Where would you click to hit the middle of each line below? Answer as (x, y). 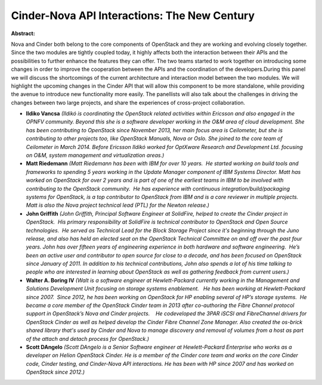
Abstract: (23, 33)
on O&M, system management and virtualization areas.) (95, 156)
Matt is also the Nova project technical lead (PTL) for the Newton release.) (118, 205)
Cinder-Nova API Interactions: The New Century (133, 15)
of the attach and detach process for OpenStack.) (87, 339)
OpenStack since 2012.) (55, 372)
